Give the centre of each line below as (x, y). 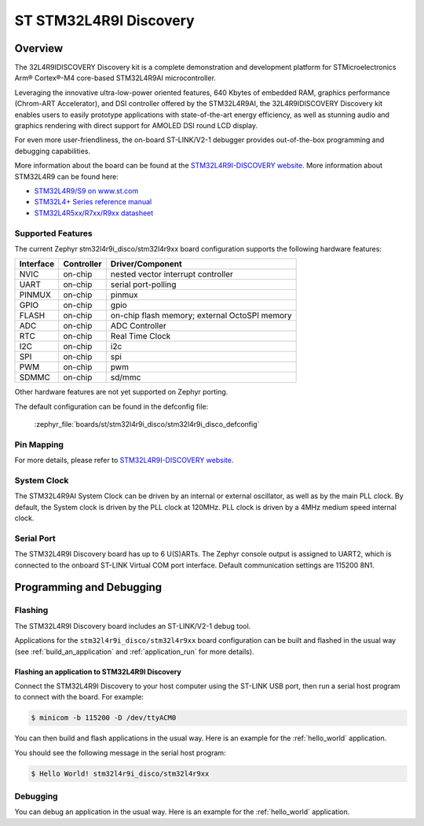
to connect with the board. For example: (79, 697)
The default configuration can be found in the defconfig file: (111, 406)
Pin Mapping (39, 444)
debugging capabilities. (52, 151)
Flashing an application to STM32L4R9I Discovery (98, 671)
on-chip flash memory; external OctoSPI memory (201, 316)
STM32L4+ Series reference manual (93, 202)
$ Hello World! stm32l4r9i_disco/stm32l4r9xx (120, 773)
